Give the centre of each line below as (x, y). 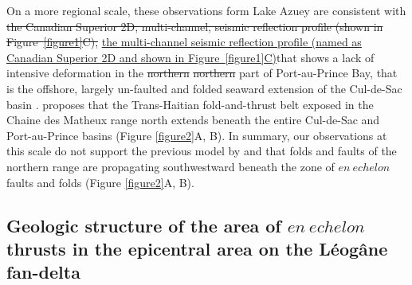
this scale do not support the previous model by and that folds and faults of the (202, 151)
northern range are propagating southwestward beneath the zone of (171, 166)
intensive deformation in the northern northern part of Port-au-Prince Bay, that (202, 73)
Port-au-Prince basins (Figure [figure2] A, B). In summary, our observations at (197, 135)
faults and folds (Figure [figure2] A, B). (100, 182)
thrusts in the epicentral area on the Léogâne (197, 248)
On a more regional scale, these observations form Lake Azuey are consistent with (206, 10)
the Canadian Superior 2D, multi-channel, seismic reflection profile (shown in (195, 26)
